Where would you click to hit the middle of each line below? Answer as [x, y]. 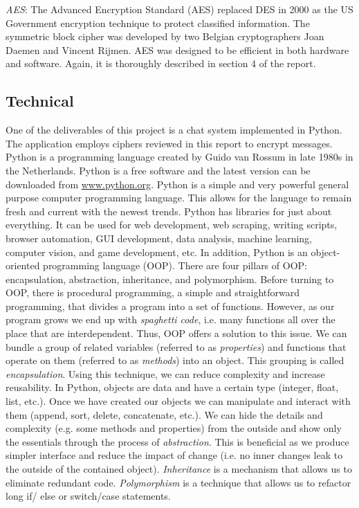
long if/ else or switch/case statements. [88, 496]
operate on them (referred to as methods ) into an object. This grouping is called [175, 360]
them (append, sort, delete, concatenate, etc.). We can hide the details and [164, 414]
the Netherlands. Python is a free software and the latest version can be [158, 170]
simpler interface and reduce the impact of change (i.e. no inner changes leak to [174, 455]
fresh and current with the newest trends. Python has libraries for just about [169, 211]
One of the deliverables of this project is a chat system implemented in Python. [174, 130]
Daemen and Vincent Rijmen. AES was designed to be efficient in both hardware [177, 49]
